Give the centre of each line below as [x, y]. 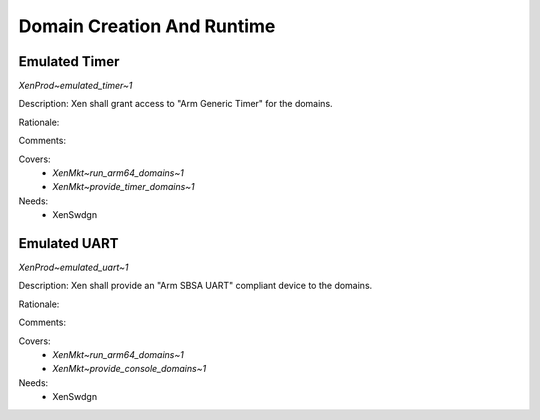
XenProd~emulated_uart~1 [73, 267]
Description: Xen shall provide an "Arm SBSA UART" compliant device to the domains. [195, 286]
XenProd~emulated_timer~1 [75, 86]
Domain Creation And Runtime [147, 26]
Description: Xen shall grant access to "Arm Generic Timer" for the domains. [176, 104]
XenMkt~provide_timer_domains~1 [123, 187]
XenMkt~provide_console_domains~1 [129, 369]
